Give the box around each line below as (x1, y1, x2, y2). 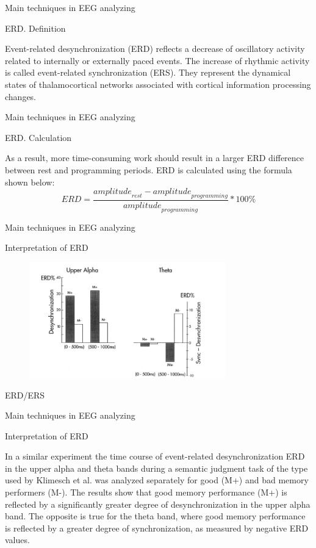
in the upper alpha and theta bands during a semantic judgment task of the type (5, 461, 308, 474)
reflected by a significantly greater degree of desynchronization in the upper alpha (5, 497, 311, 510)
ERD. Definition (5, 21, 66, 34)
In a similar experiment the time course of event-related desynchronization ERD (5, 450, 305, 463)
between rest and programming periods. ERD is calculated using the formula (5, 163, 292, 176)
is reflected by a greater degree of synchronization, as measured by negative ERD (5, 521, 309, 534)
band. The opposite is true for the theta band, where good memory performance (5, 510, 306, 522)
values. (5, 533, 30, 546)
